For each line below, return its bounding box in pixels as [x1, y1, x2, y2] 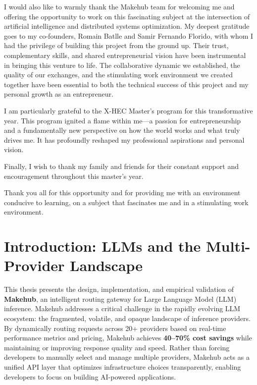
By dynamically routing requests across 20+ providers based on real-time [4, 323, 226, 333]
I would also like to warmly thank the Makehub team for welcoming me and [4, 1, 235, 11]
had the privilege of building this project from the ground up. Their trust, [4, 40, 229, 51]
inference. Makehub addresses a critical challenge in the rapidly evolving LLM [4, 303, 241, 314]
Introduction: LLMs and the [4, 236, 201, 256]
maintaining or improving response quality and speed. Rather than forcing [4, 342, 230, 352]
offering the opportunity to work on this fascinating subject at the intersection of [4, 11, 250, 21]
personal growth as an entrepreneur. [4, 89, 113, 99]
